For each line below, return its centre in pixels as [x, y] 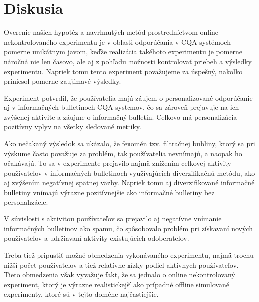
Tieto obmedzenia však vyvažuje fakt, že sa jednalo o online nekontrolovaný [120, 274]
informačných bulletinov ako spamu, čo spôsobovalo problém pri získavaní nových [128, 228]
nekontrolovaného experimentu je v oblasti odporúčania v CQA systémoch [117, 42]
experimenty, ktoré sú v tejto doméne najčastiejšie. [81, 294]
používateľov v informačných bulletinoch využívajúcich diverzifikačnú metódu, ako [129, 172]
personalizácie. [26, 202]
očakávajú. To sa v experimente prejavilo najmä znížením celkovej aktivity [118, 163]
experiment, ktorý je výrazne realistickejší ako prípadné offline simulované [117, 284]
